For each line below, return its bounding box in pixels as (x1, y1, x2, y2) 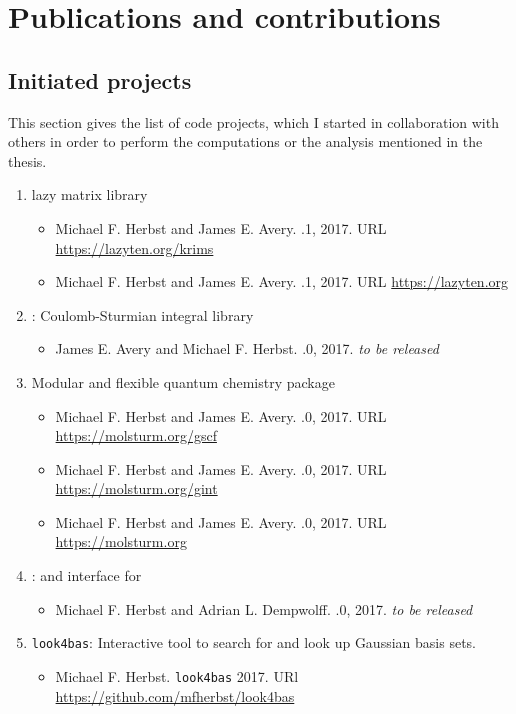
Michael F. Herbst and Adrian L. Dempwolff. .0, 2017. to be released (55, 598, 473, 619)
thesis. (8, 150, 47, 171)
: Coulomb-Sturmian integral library (31, 304, 254, 325)
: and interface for (31, 565, 142, 586)
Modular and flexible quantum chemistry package (31, 371, 335, 392)
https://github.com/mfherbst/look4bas (55, 685, 295, 706)
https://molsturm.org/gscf (55, 425, 217, 446)
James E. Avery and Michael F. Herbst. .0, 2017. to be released (55, 338, 439, 359)
